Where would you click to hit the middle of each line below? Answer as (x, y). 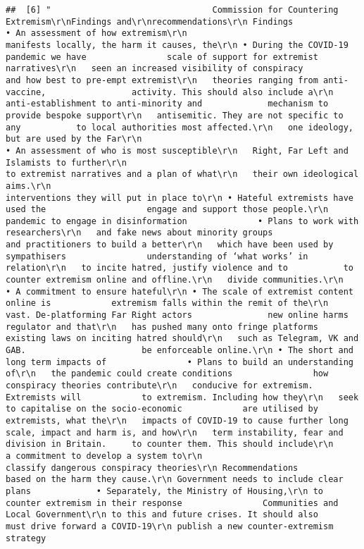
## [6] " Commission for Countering (172, 10)
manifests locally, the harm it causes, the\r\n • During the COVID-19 (177, 45)
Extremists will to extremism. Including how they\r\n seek (182, 397)
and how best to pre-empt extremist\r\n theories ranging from (162, 80)
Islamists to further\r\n (66, 162)
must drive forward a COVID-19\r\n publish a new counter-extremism (170, 526)
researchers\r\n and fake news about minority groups (139, 233)
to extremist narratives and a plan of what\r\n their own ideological (182, 174)
